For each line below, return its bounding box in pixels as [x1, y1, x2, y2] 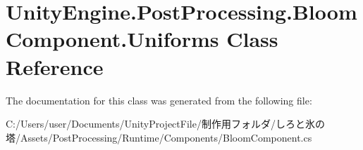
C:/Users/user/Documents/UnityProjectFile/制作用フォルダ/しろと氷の [6, 116, 325, 131]
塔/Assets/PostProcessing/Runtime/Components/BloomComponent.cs [6, 130, 312, 144]
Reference [6, 52, 104, 81]
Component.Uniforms [6, 25, 219, 53]
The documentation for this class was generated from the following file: [6, 93, 312, 107]
